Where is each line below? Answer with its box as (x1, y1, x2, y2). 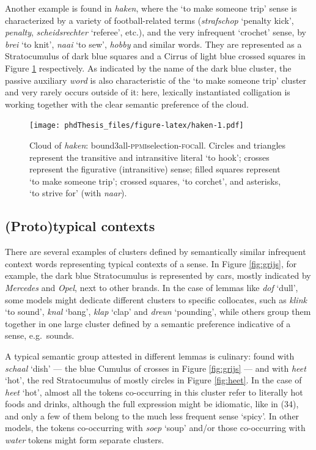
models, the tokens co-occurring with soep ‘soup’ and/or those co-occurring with (5, 421, 306, 434)
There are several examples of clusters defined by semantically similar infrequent (5, 245, 306, 258)
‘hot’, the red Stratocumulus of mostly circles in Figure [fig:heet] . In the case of (5, 374, 302, 386)
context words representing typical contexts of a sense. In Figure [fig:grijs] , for (5, 257, 297, 270)
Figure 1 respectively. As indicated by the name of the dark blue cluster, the (5, 61, 292, 74)
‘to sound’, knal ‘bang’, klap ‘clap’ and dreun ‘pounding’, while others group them (5, 305, 311, 318)
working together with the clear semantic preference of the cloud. (5, 97, 249, 110)
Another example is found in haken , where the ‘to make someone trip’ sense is (5, 2, 297, 14)
